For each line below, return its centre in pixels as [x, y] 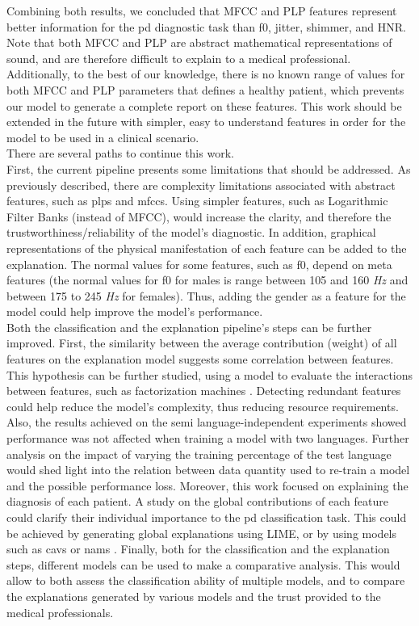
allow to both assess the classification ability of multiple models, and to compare [206, 580]
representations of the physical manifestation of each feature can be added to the [207, 248]
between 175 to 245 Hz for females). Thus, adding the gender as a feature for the [206, 295]
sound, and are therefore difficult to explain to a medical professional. [179, 58]
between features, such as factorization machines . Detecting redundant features [204, 391]
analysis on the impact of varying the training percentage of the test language [199, 454]
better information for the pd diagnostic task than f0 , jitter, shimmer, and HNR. [206, 26]
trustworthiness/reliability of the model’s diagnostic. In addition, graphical [191, 232]
